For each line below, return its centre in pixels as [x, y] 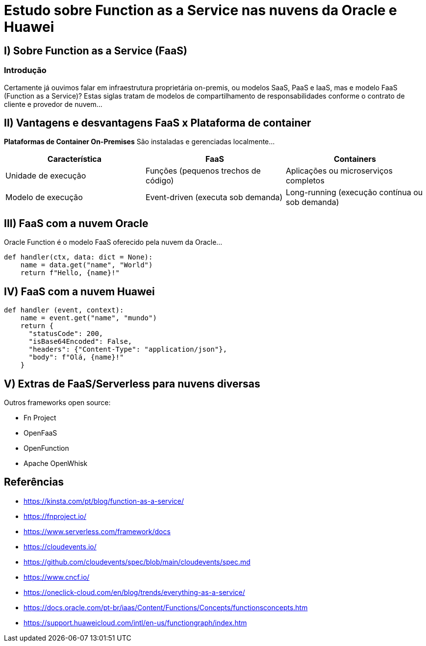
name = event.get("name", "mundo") [88, 318]
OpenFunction [46, 448]
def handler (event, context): [64, 310]
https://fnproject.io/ [55, 516]
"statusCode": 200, [66, 334]
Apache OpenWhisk [56, 463]
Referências [34, 482]
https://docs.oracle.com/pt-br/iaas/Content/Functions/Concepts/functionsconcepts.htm [166, 607]
